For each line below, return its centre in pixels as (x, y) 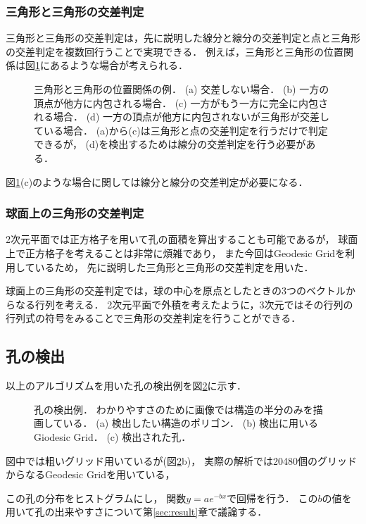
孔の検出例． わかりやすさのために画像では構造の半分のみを (173, 409)
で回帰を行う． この (272, 498)
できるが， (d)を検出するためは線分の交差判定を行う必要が (170, 144)
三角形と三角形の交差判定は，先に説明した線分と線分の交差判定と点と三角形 (183, 38)
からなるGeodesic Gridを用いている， (90, 474)
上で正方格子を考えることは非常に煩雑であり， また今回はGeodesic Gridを (176, 252)
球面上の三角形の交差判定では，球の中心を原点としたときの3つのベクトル (176, 291)
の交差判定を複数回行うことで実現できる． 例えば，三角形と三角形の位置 (175, 51)
